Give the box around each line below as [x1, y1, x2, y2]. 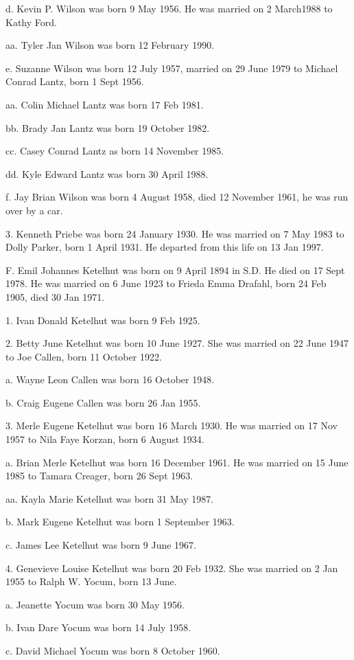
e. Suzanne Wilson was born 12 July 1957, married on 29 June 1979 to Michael [5, 60, 338, 75]
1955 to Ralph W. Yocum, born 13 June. [5, 574, 177, 589]
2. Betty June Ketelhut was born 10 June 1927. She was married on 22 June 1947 [5, 336, 349, 350]
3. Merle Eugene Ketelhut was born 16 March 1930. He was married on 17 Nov [5, 418, 338, 433]
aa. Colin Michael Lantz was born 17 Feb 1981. [5, 97, 204, 111]
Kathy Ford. [5, 14, 57, 29]
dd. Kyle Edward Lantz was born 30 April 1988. [5, 166, 209, 181]
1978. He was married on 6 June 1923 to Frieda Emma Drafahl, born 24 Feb [5, 276, 327, 291]
